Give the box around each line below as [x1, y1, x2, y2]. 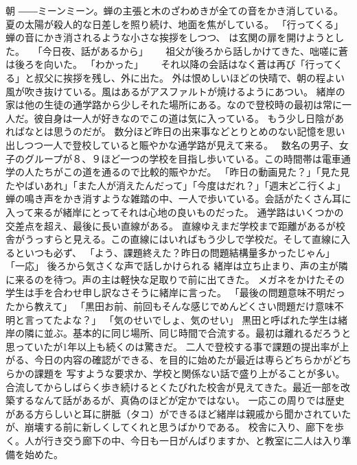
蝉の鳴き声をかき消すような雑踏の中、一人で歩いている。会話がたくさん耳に [5, 191, 352, 206]
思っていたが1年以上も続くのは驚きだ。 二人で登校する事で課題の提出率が [5, 339, 340, 353]
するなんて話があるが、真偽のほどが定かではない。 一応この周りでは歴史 [14, 393, 345, 407]
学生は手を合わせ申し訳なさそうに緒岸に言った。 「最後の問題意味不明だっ [5, 285, 345, 300]
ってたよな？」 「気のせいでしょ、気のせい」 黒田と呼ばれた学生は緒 [34, 312, 348, 326]
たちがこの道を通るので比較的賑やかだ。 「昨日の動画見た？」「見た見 [34, 165, 350, 179]
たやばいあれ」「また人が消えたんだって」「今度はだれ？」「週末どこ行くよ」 [5, 178, 346, 192]
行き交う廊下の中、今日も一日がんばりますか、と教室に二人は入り [43, 433, 342, 447]
